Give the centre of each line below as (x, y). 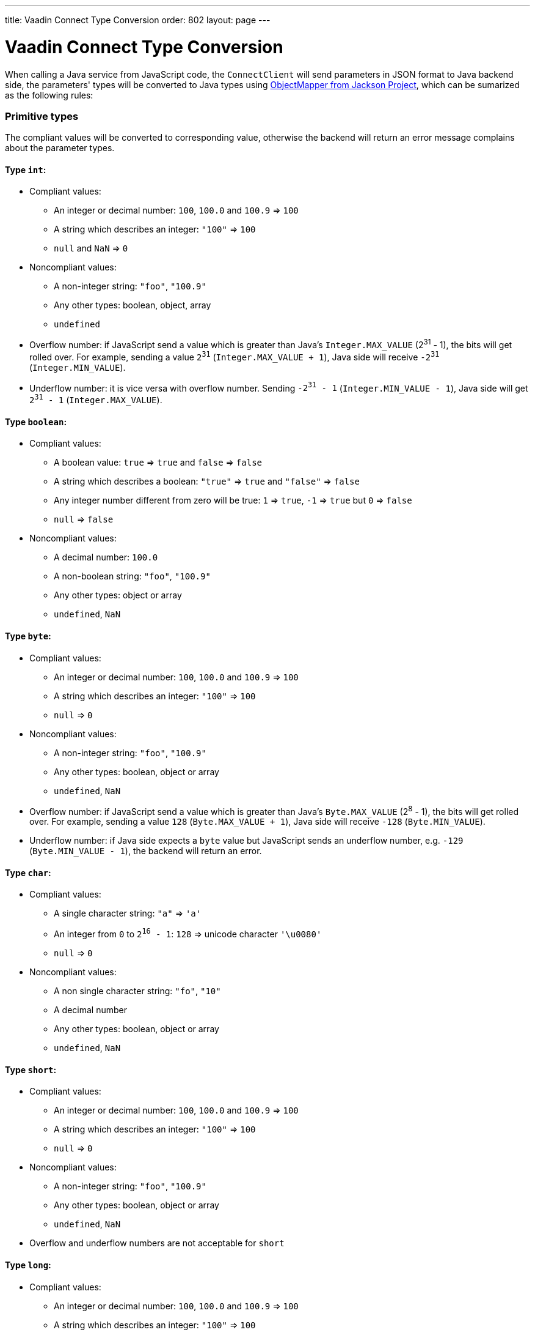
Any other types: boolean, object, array (133, 305)
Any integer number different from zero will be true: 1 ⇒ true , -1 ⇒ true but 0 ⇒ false (233, 500)
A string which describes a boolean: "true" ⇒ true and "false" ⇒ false (207, 482)
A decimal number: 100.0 (106, 557)
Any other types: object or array (118, 595)
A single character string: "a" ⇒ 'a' (128, 913)
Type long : (28, 1265)
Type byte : (28, 636)
